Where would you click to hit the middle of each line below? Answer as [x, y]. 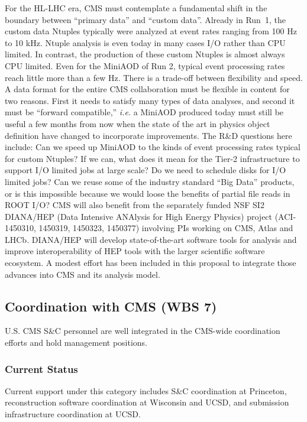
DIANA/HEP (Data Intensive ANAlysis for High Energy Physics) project [139, 216]
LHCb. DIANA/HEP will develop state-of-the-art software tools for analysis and [151, 239]
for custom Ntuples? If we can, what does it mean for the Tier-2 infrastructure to [152, 158]
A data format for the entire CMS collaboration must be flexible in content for [147, 89]
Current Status [41, 369]
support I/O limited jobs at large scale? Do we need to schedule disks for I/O [146, 170]
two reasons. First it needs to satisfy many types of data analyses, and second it [150, 100]
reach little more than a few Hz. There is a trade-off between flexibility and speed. [154, 77]
